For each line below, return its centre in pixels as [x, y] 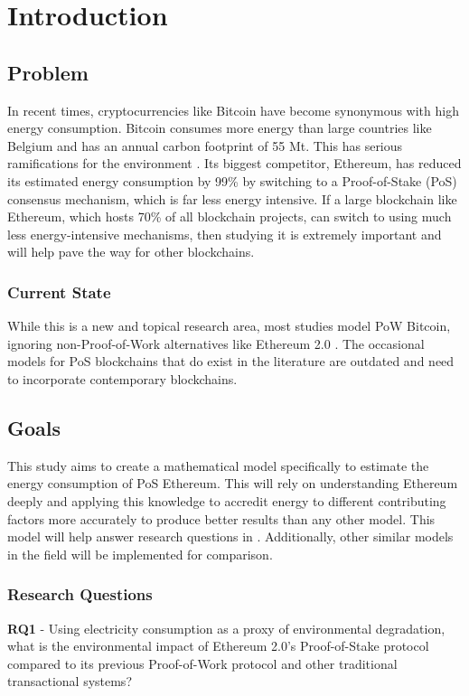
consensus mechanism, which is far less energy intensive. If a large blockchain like [232, 198]
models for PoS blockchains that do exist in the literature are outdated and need [231, 361]
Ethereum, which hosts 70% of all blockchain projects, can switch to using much [230, 216]
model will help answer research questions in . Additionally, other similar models [230, 536]
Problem [48, 72]
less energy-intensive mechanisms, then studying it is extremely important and [225, 234]
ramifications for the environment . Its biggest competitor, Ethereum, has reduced [234, 163]
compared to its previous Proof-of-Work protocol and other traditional [202, 663]
